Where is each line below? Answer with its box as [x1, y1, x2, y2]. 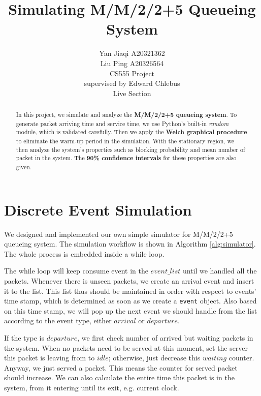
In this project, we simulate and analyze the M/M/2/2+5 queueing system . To [16, 110, 237, 119]
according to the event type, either [4, 315, 112, 326]
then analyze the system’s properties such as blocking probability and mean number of [16, 145, 245, 154]
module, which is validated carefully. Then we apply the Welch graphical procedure [16, 128, 247, 137]
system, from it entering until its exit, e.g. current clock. [4, 382, 179, 392]
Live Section [113, 87, 151, 98]
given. [16, 163, 32, 171]
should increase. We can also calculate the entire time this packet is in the [4, 372, 235, 383]
